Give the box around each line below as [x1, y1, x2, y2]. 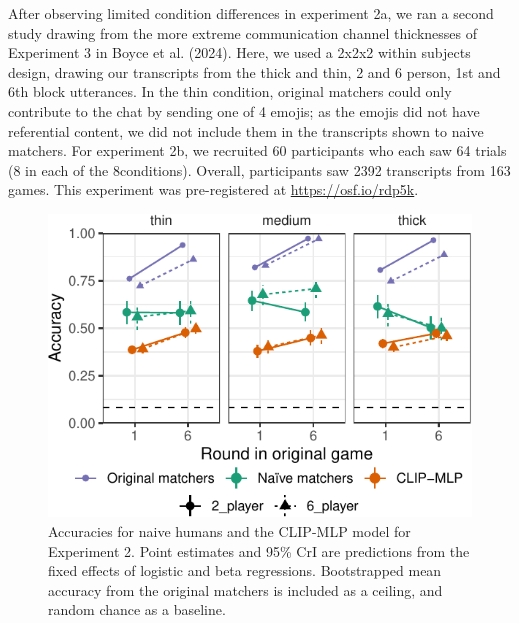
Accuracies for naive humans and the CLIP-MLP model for [48, 520, 411, 541]
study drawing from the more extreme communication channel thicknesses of [8, 22, 478, 43]
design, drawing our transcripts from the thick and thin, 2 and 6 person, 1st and [8, 61, 501, 82]
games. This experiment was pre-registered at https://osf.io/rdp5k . [8, 179, 419, 200]
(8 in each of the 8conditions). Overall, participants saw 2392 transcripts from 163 [8, 159, 511, 180]
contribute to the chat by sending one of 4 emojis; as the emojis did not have [8, 100, 480, 121]
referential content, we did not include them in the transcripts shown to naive [8, 120, 484, 141]
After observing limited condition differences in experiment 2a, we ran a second [8, 3, 494, 23]
